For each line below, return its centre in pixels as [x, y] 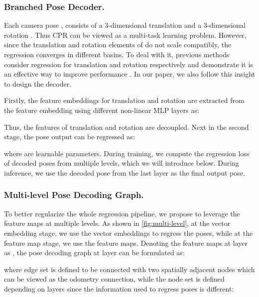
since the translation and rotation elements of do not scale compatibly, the [118, 45]
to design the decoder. [38, 83]
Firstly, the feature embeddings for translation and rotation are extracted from [124, 100]
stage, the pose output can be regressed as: [69, 137]
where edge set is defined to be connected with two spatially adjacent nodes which [129, 269]
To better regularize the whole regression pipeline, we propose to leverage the [122, 213]
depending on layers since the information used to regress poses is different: [119, 288]
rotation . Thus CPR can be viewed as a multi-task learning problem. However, [125, 35]
